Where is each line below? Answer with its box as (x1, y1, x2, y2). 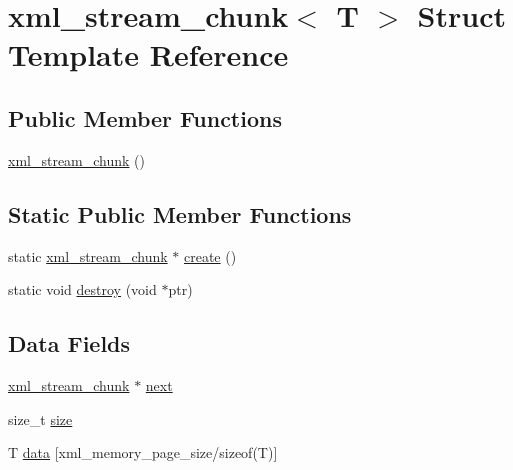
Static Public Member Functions (8, 198, 352, 229)
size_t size (8, 408, 73, 429)
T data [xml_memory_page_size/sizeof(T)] (8, 442, 278, 463)
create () (183, 245, 237, 266)
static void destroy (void (8, 279, 157, 300)
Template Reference (8, 34, 289, 75)
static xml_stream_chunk (8, 245, 168, 266)
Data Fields (8, 328, 131, 359)
